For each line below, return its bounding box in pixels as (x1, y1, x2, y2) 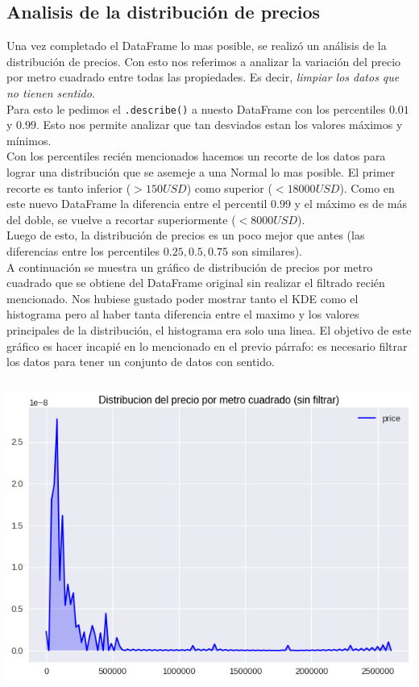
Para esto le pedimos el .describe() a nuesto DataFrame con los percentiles (6, 100, 386, 117)
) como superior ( (186, 179, 272, 196)
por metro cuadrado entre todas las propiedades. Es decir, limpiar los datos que (6, 69, 400, 85)
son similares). (231, 242, 303, 259)
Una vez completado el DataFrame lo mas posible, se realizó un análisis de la (6, 37, 387, 54)
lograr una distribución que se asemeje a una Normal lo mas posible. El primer (6, 164, 396, 181)
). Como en (339, 179, 395, 196)
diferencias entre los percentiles (6, 242, 160, 259)
